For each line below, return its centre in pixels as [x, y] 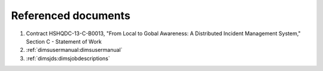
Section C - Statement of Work [64, 41]
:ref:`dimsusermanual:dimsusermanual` [74, 50]
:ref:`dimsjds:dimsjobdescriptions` [68, 58]
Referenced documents [71, 16]
